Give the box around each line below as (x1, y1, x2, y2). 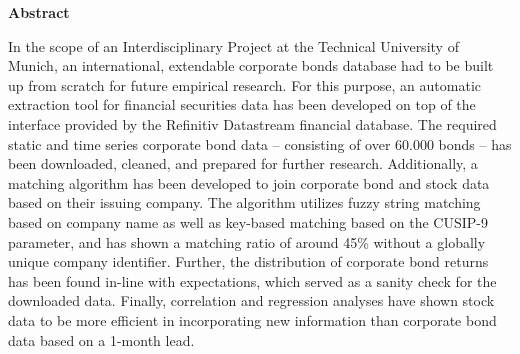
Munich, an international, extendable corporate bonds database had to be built (8, 55, 494, 76)
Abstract (8, 2, 70, 22)
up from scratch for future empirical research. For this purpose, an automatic (8, 74, 481, 95)
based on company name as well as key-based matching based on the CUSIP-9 (8, 211, 489, 232)
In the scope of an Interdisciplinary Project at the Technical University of (8, 35, 459, 56)
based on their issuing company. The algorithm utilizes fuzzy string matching (8, 192, 481, 213)
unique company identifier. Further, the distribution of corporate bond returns (8, 251, 489, 272)
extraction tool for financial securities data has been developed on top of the (8, 94, 476, 115)
